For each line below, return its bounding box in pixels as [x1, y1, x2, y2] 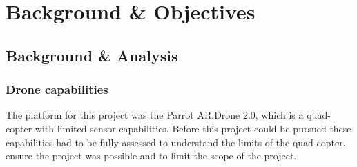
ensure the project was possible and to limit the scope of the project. [6, 148, 297, 163]
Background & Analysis [6, 44, 178, 66]
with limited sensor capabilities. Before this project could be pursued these [35, 121, 351, 135]
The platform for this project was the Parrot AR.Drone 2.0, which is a [6, 108, 304, 122]
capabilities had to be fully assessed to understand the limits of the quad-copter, [6, 135, 346, 149]
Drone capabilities [6, 81, 108, 98]
